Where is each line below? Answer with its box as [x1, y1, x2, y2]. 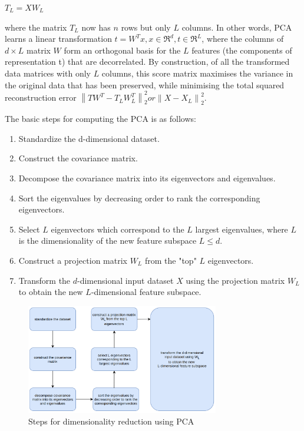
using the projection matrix [186, 274, 285, 286]
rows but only [121, 21, 171, 33]
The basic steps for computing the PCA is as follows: [5, 112, 196, 125]
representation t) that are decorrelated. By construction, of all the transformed [5, 55, 290, 68]
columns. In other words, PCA [181, 21, 292, 33]
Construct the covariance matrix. [18, 152, 138, 164]
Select [18, 223, 40, 235]
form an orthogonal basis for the [64, 44, 181, 56]
